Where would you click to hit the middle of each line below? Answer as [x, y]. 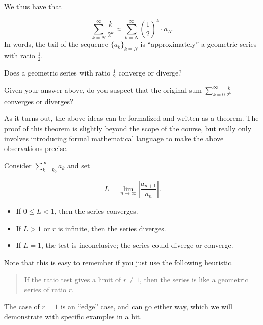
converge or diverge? [150, 73]
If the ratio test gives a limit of [73, 279]
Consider [18, 165]
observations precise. [36, 148]
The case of [22, 306]
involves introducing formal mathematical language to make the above [114, 138]
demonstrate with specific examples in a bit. [73, 317]
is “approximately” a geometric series [199, 44]
